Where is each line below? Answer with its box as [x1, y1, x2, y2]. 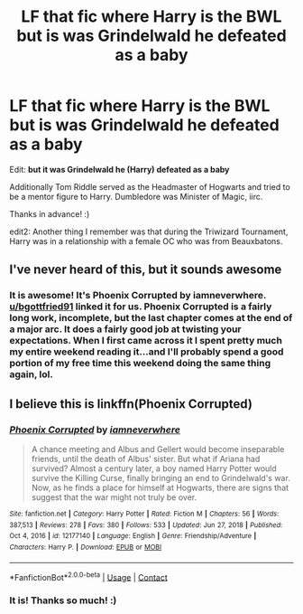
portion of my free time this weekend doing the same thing [9, 357, 271, 370]
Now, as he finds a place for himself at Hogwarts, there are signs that [31, 482, 289, 493]
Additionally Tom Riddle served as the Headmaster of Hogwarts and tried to [9, 181, 290, 192]
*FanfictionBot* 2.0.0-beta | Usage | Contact [9, 570, 169, 582]
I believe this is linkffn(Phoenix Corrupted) [9, 396, 252, 411]
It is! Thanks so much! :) [9, 594, 117, 607]
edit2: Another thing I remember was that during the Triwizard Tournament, [9, 226, 289, 237]
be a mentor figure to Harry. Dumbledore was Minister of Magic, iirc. [9, 191, 263, 202]
